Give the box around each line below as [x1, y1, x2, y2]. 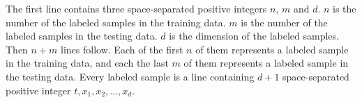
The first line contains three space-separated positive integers [6, 1, 267, 15]
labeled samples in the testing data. [6, 28, 158, 43]
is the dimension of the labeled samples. [169, 28, 339, 43]
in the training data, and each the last [6, 56, 169, 70]
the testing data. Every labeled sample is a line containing [6, 69, 255, 83]
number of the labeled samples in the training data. [6, 15, 226, 29]
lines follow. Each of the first [61, 42, 183, 56]
